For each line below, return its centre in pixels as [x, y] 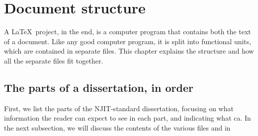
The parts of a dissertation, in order [99, 87]
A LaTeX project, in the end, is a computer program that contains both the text [128, 32]
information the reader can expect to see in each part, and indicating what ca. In [128, 118]
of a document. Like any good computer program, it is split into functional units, [128, 41]
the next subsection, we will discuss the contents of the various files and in [117, 127]
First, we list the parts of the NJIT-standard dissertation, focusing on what [119, 108]
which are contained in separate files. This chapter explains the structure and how [129, 51]
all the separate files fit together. [54, 60]
